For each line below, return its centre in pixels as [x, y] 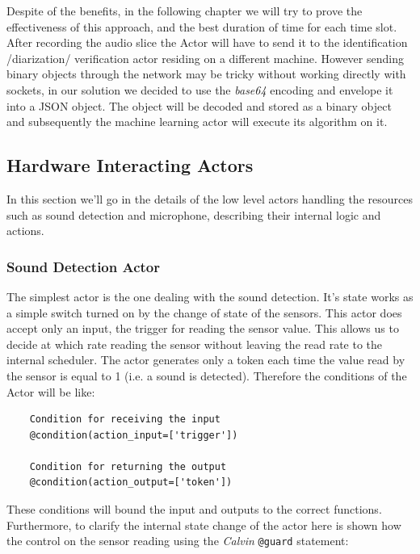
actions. [25, 231]
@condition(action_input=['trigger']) [134, 435]
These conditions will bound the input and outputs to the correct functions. [194, 509]
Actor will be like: [51, 391]
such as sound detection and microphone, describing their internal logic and [194, 214]
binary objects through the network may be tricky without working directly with [206, 74]
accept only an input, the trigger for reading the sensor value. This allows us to [203, 328]
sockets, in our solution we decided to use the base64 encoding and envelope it [200, 89]
